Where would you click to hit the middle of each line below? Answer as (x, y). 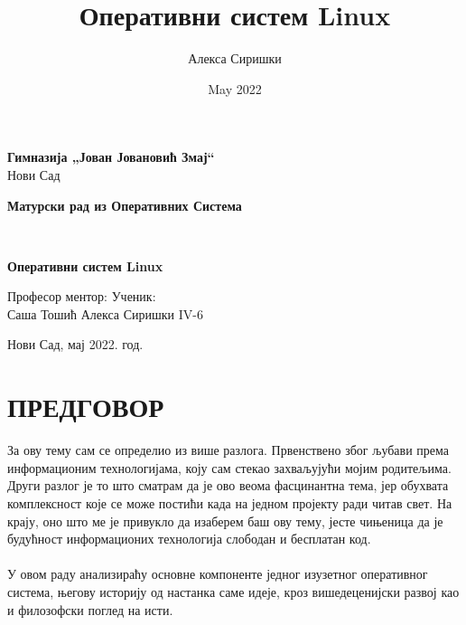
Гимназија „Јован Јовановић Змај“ (111, 157)
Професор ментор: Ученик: (82, 296)
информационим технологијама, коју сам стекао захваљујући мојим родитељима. (229, 467)
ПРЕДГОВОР (86, 407)
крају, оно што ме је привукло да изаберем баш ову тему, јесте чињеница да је (225, 521)
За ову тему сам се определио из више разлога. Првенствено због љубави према (228, 450)
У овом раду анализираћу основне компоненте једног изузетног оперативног (218, 574)
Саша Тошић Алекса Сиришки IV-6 (105, 313)
